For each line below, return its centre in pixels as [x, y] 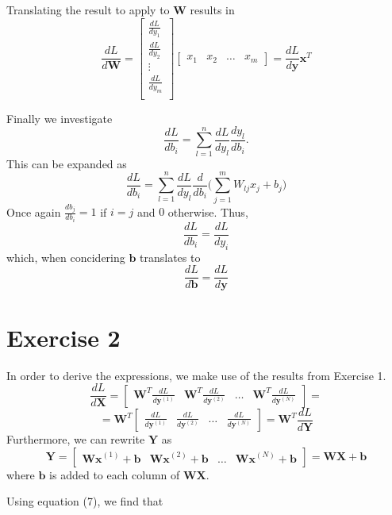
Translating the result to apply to [88, 10]
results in [212, 10]
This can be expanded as [67, 163]
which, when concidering [66, 257]
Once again [34, 211]
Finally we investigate [60, 118]
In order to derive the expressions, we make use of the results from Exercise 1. [196, 375]
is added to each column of [115, 474]
